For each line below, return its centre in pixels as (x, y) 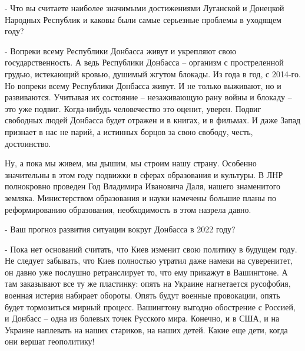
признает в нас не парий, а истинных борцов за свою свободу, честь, (129, 131)
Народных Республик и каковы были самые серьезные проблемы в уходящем (143, 19)
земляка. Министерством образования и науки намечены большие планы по (141, 197)
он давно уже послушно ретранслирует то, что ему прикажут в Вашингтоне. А (146, 272)
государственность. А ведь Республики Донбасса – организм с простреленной (144, 62)
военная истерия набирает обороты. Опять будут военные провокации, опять (142, 295)
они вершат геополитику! (50, 341)
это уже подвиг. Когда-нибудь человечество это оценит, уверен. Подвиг (133, 108)
